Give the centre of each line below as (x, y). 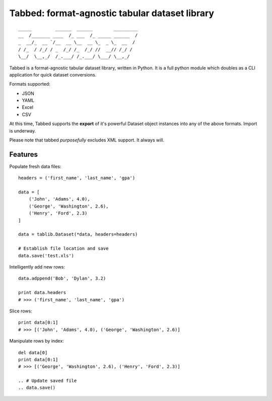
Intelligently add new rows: (37, 267)
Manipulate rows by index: (37, 341)
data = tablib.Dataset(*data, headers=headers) (78, 235)
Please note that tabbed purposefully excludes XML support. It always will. (87, 140)
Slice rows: (21, 311)
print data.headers (42, 293)
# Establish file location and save (63, 249)
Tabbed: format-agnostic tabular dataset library (112, 13)
